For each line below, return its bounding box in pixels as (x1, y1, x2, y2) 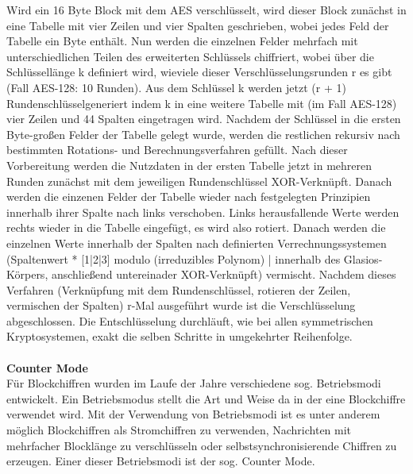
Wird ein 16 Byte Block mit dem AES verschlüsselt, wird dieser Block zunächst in (6, 2, 407, 17)
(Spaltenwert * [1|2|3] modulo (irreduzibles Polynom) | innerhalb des (6, 250, 341, 267)
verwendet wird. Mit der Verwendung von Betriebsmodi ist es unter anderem (6, 406, 380, 422)
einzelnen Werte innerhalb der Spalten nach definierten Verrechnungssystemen (6, 234, 387, 251)
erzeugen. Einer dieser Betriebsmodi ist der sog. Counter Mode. (6, 453, 315, 469)
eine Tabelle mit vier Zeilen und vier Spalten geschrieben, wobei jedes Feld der (6, 17, 389, 33)
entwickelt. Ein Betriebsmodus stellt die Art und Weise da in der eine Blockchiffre (6, 390, 406, 407)
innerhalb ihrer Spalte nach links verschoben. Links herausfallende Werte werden (6, 203, 399, 220)
